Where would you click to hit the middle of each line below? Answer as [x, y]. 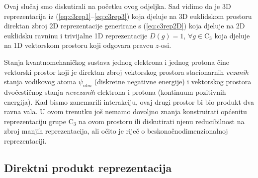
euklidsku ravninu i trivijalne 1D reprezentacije [76, 35]
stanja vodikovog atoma [40, 82]
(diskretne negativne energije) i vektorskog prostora [173, 82]
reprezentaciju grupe [35, 121]
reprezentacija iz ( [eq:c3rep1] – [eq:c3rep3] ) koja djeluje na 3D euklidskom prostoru [128, 16]
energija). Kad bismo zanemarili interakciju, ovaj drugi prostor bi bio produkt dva [129, 101]
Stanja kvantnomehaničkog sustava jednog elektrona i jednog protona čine [117, 62]
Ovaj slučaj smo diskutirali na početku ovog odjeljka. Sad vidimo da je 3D [118, 6]
